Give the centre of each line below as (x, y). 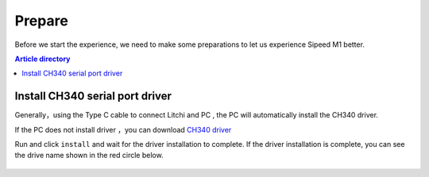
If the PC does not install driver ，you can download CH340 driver (123, 129)
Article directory (43, 59)
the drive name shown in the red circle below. (89, 156)
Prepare (42, 21)
